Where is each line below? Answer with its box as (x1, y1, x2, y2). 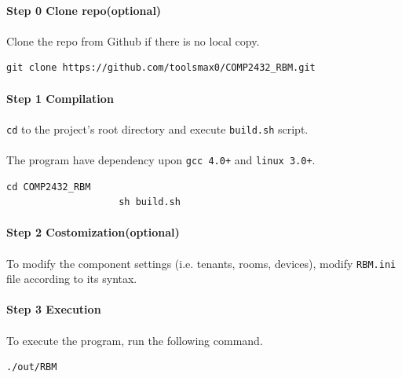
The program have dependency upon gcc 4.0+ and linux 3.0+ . (6, 152, 316, 167)
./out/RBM (6, 361, 57, 373)
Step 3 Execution (6, 301, 101, 317)
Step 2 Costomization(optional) (6, 224, 180, 240)
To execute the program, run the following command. (6, 332, 263, 348)
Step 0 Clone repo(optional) (6, 2, 162, 18)
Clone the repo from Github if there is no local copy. (6, 32, 260, 49)
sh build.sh (119, 196, 181, 208)
